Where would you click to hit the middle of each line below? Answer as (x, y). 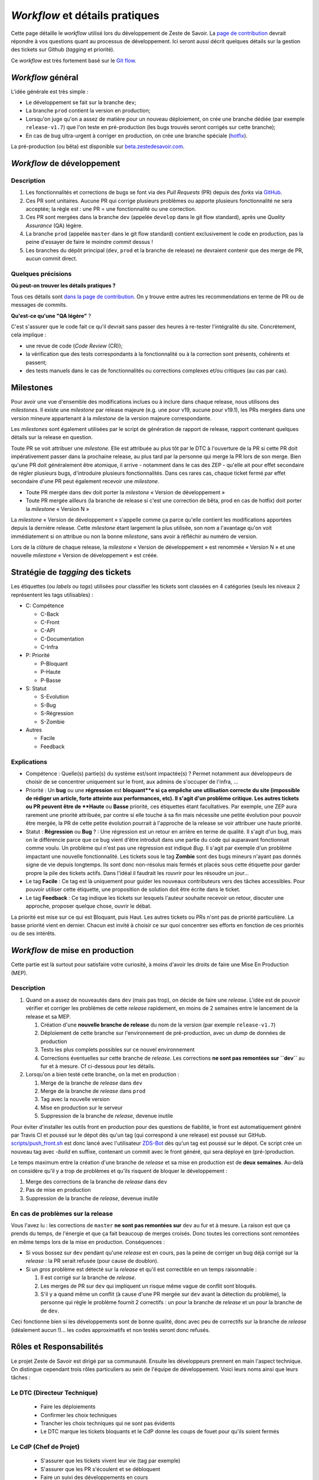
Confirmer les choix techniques (79, 1415)
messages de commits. (39, 305)
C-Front (50, 622)
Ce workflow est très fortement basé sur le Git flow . (74, 60)
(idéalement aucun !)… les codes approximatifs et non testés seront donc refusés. (110, 1330)
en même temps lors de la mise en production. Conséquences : (88, 1242)
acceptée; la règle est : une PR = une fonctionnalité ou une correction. (111, 209)
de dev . (50, 1311)
